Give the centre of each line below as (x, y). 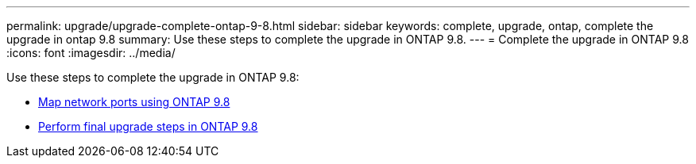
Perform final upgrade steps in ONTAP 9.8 (148, 126)
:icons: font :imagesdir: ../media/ (91, 53)
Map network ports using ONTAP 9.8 (134, 102)
